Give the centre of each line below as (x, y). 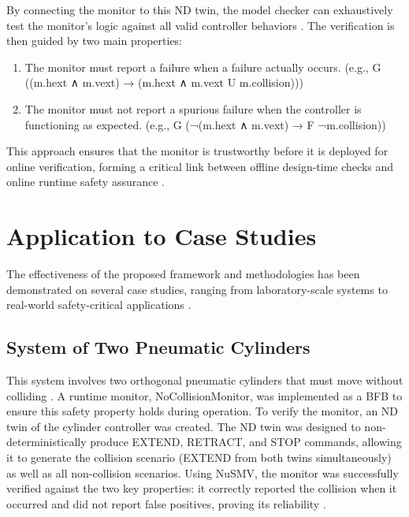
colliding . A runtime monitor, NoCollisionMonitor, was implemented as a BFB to (204, 395)
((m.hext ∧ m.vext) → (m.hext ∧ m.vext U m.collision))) (164, 82)
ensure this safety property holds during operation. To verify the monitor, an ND (203, 411)
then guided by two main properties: (95, 41)
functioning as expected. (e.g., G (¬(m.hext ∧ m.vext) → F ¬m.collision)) (205, 124)
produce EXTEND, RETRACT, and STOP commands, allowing (246, 442)
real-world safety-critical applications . (99, 305)
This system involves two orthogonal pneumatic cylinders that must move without (205, 380)
